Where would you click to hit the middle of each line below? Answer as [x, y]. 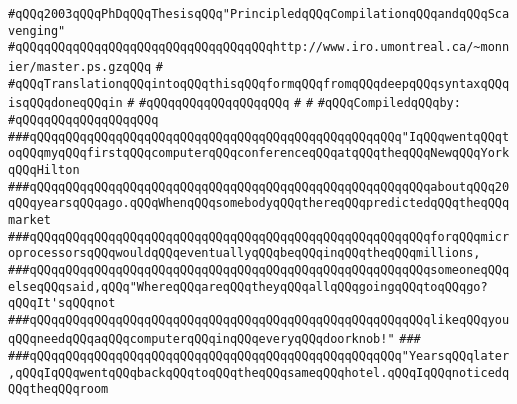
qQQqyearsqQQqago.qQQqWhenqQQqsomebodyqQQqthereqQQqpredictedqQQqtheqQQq [259, 203]
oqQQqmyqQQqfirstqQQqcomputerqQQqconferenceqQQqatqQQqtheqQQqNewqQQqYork [259, 153]
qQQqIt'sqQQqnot [62, 303]
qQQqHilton [44, 169]
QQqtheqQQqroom [58, 389]
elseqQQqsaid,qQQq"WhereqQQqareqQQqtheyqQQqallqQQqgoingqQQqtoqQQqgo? [248, 286]
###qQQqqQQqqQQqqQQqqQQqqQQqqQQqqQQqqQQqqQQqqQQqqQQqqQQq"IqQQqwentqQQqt [259, 136]
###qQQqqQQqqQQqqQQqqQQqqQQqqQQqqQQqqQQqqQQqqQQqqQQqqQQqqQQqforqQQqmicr [259, 236]
